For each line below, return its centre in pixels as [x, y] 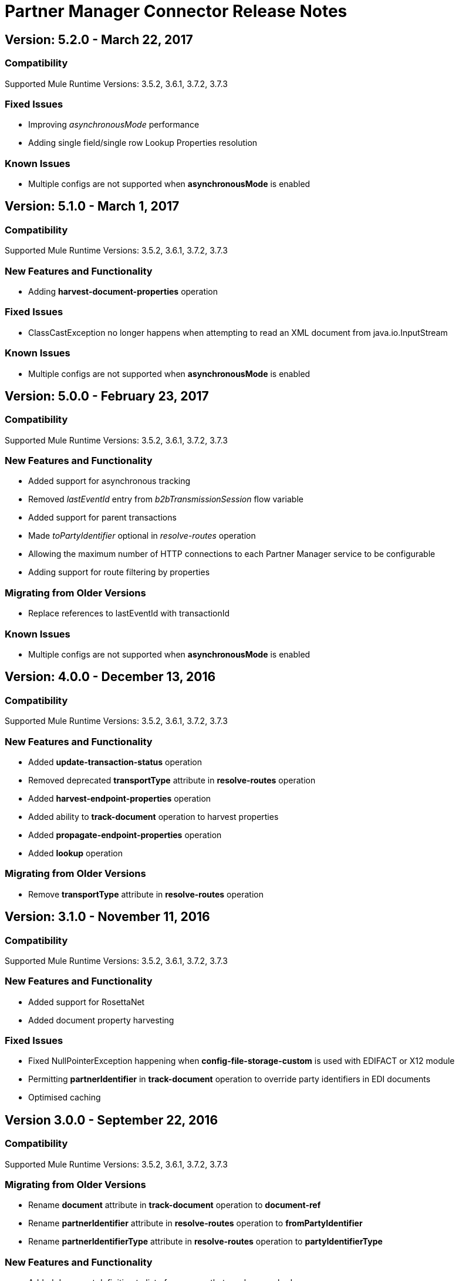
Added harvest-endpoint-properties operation [120, 798]
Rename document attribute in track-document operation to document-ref [175, 1205]
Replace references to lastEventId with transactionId [129, 613]
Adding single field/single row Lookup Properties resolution [143, 143]
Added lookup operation [75, 853]
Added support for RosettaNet [87, 1002]
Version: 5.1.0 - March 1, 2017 [92, 206]
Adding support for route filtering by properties [119, 572]
